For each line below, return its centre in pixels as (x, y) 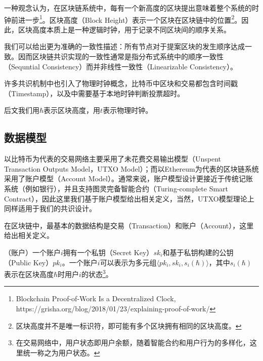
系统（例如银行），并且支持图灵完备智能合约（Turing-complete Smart (116, 188)
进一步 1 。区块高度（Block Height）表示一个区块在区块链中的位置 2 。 (130, 19)
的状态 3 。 (97, 273)
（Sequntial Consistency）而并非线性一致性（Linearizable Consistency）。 (121, 66)
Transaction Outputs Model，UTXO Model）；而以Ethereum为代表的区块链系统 (131, 168)
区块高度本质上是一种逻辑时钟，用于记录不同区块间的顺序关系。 (124, 29)
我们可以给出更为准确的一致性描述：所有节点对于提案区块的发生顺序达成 (124, 46)
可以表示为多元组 (128, 262)
